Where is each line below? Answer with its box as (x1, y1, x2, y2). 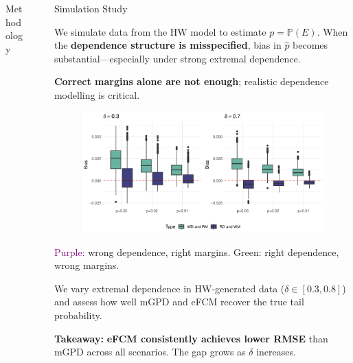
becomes (293, 38, 328, 52)
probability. (54, 308, 102, 323)
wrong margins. (54, 258, 119, 272)
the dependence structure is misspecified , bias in (54, 38, 282, 52)
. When (317, 24, 348, 38)
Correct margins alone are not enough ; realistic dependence (54, 74, 329, 89)
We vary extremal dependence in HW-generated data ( (54, 281, 285, 295)
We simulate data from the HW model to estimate (54, 24, 266, 38)
